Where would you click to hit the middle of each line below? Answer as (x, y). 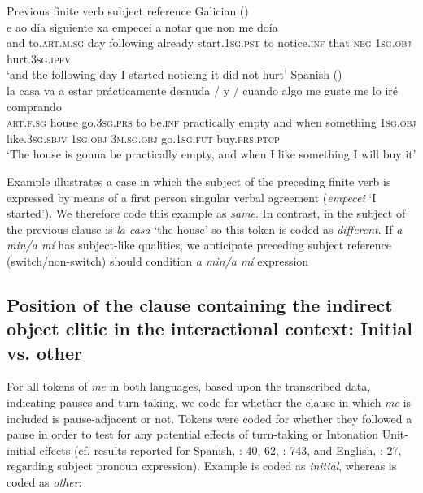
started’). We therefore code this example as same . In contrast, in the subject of (206, 213)
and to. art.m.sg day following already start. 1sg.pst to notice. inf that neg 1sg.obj (209, 43)
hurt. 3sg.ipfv (39, 58)
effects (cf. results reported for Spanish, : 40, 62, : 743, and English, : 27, (220, 450)
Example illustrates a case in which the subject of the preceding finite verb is (199, 181)
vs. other (44, 352)
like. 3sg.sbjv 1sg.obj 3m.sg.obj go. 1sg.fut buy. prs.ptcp (143, 138)
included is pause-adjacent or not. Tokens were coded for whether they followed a (209, 418)
